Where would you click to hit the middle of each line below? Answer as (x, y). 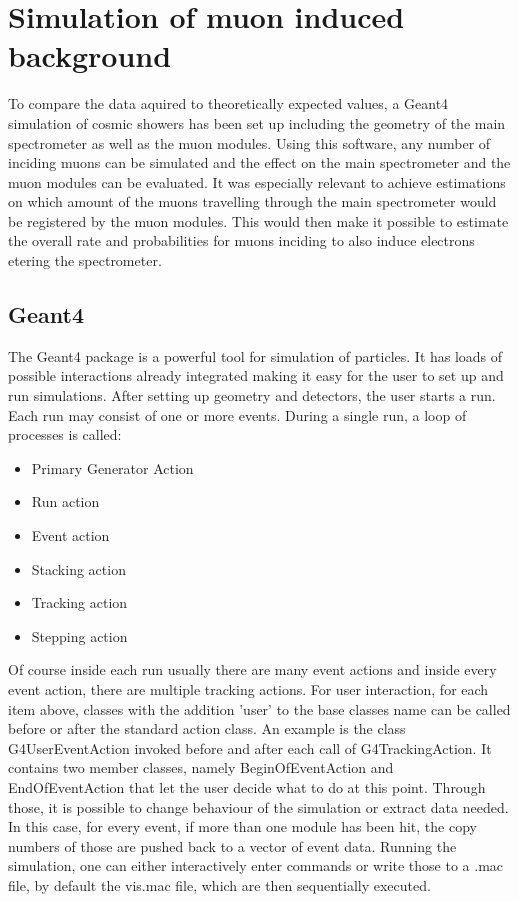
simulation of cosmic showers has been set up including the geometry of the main (257, 122)
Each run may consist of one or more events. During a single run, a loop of (237, 414)
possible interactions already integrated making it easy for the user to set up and (256, 375)
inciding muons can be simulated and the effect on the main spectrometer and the (259, 162)
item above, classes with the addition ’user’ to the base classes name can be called (259, 708)
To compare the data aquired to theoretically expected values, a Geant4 (228, 103)
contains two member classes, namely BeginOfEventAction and (201, 767)
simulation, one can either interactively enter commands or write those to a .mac (256, 865)
